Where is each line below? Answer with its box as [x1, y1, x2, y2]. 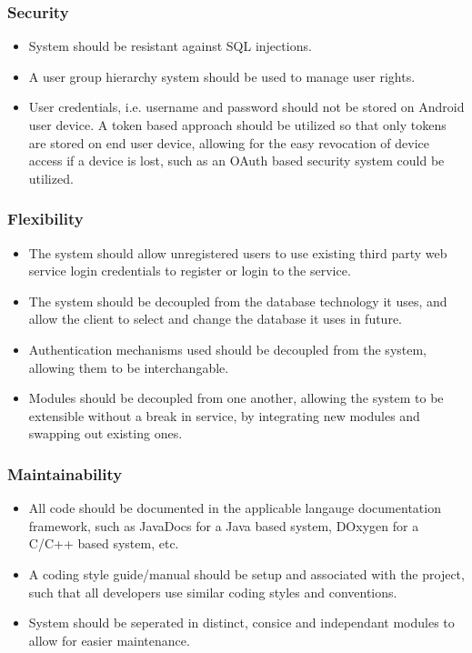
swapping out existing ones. [28, 424, 183, 443]
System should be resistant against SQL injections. [28, 36, 312, 55]
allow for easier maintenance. [28, 630, 190, 649]
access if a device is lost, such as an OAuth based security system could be [28, 151, 445, 170]
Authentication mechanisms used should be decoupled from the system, [28, 339, 427, 358]
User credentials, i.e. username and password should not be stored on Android [28, 97, 465, 116]
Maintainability [7, 462, 123, 485]
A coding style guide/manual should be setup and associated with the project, [28, 564, 465, 583]
